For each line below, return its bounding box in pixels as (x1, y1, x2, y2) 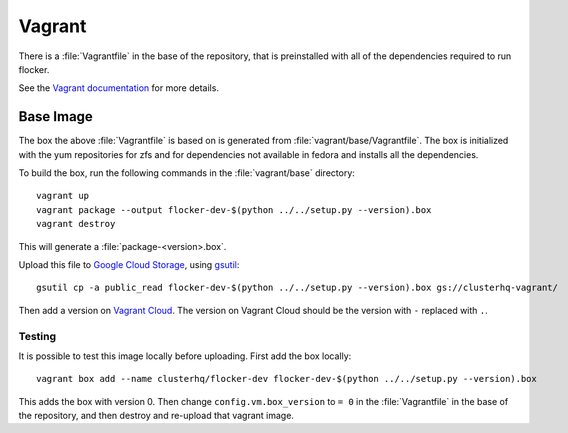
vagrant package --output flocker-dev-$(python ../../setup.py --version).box (36, 204, 432, 215)
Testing (18, 329, 57, 343)
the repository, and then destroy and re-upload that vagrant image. (18, 410, 295, 422)
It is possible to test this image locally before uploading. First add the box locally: (18, 350, 352, 362)
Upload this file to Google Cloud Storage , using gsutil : (18, 258, 240, 270)
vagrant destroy (36, 218, 116, 230)
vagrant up (36, 190, 90, 202)
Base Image (18, 108, 94, 125)
